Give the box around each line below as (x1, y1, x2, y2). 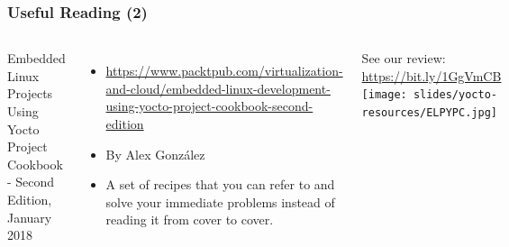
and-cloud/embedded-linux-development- (105, 78, 331, 97)
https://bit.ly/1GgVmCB (361, 66, 502, 85)
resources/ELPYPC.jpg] (361, 106, 497, 120)
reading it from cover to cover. (105, 210, 274, 229)
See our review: (361, 49, 446, 68)
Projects (7, 84, 53, 103)
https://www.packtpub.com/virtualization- (105, 61, 343, 80)
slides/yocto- (413, 88, 497, 102)
